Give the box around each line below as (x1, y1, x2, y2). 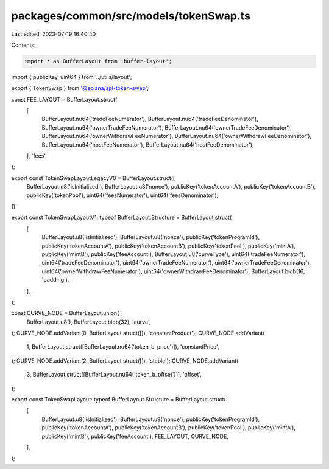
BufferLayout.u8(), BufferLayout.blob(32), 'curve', (26, 318, 151, 325)
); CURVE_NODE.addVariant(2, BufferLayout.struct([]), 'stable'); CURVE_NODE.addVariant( (11, 356, 239, 364)
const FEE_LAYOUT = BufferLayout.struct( (11, 96, 118, 103)
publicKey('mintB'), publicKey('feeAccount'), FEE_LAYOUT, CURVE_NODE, (41, 433, 228, 440)
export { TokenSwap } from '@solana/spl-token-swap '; (11, 85, 149, 92)
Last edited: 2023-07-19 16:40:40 (11, 30, 96, 38)
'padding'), (41, 276, 69, 283)
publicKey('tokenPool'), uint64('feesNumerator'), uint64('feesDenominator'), (26, 192, 219, 199)
